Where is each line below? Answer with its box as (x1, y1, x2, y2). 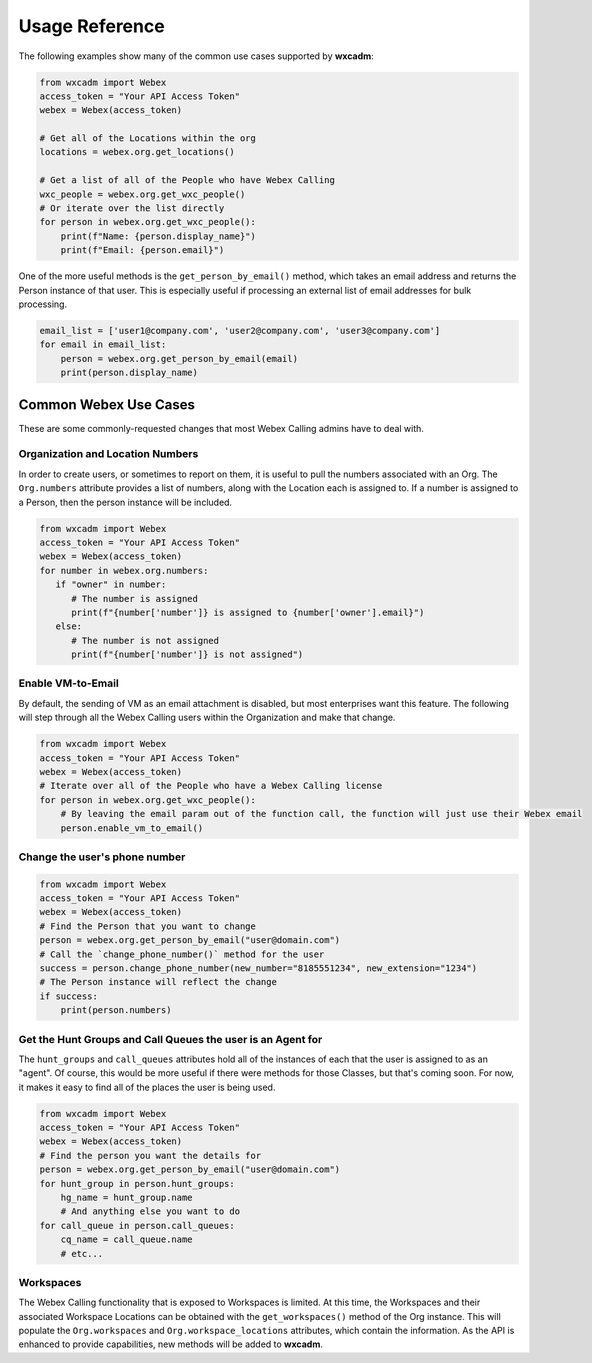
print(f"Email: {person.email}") (60, 245, 225, 256)
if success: (39, 990, 99, 1002)
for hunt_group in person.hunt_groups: (39, 1178, 235, 1189)
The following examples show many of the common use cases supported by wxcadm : (18, 50, 374, 62)
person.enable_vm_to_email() (60, 822, 204, 834)
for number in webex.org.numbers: (39, 565, 209, 576)
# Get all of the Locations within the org (39, 133, 257, 144)
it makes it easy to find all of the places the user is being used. (18, 1081, 276, 1093)
